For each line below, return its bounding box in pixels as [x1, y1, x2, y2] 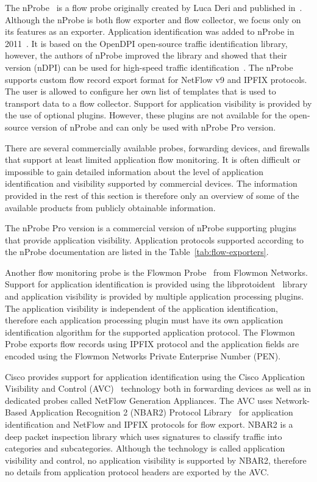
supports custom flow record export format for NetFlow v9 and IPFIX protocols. [5, 73, 307, 85]
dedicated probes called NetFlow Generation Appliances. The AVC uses [5, 394, 273, 406]
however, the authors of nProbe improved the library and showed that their [5, 49, 287, 62]
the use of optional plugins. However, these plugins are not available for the [5, 109, 287, 121]
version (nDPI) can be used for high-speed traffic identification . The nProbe [5, 60, 293, 73]
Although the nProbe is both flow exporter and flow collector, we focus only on [5, 13, 301, 26]
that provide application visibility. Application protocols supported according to [5, 233, 304, 246]
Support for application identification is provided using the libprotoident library [5, 278, 308, 290]
